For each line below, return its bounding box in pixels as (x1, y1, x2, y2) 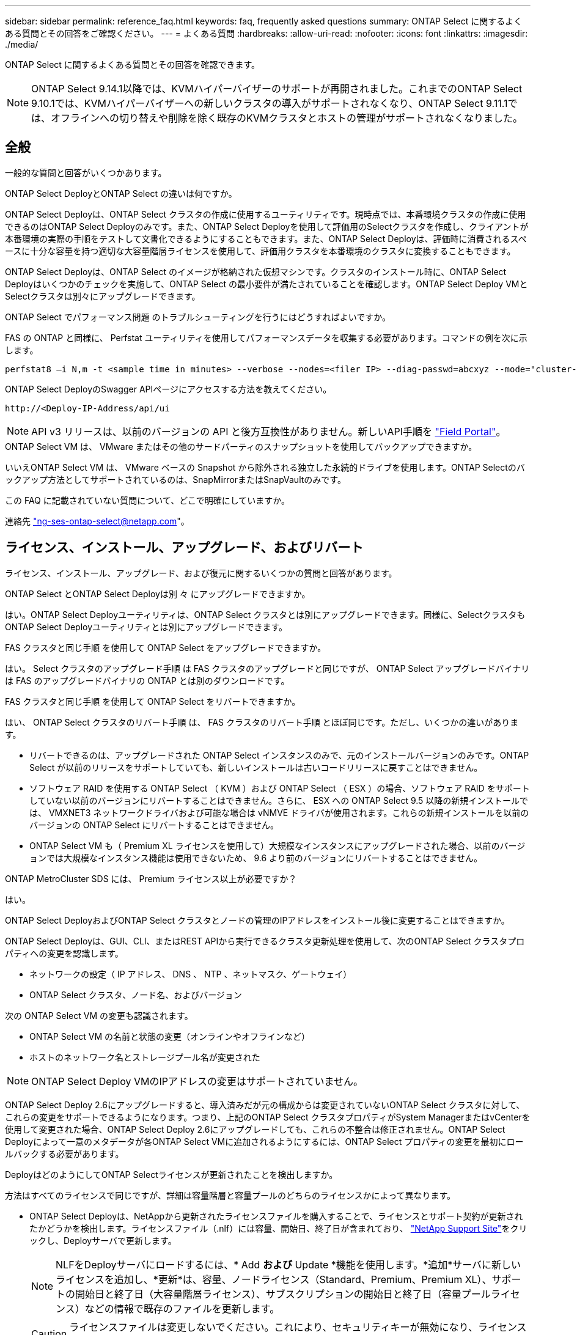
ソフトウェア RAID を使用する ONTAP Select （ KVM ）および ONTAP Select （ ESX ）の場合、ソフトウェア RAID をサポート (29, 782, 530, 793)
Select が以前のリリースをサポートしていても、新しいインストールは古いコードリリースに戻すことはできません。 (29, 762, 483, 773)
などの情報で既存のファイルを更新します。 (84, 1302, 280, 1315)
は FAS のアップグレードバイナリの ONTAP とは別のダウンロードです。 (5, 675, 290, 686)
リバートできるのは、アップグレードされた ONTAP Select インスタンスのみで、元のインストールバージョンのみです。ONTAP (29, 749, 529, 760)
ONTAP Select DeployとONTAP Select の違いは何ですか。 (5, 188, 237, 199)
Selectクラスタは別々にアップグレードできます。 (5, 290, 200, 301)
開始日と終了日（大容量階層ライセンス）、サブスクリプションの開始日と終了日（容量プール (75, 1287, 491, 1300)
